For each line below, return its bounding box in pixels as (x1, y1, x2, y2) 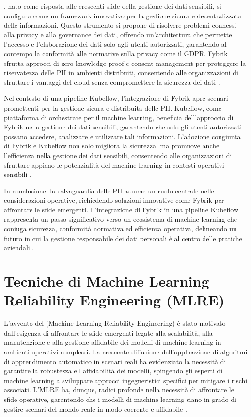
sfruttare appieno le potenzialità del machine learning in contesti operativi (4, 160, 224, 170)
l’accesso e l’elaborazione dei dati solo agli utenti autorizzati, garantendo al (4, 39, 227, 49)
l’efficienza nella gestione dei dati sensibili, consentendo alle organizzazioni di (4, 150, 232, 160)
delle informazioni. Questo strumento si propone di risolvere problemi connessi (4, 20, 236, 30)
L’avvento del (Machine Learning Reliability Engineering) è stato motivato (4, 318, 226, 328)
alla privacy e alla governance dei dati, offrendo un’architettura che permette (4, 29, 232, 39)
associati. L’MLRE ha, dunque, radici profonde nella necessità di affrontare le (4, 385, 234, 395)
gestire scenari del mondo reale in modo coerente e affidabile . (4, 403, 187, 414)
